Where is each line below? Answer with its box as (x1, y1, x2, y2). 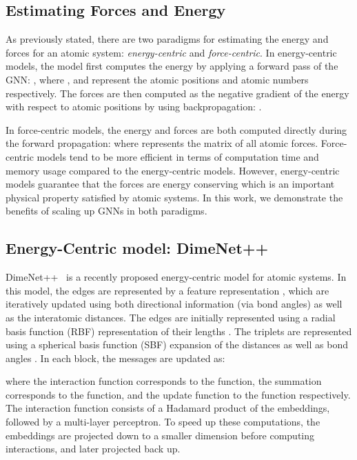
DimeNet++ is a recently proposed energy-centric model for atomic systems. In (6, 270, 347, 284)
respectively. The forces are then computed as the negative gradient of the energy (6, 86, 349, 100)
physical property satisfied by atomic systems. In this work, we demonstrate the (6, 190, 343, 204)
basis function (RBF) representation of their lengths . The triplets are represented (6, 323, 352, 338)
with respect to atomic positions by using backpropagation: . (6, 99, 262, 114)
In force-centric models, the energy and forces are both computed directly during (6, 122, 347, 137)
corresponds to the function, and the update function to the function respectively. (6, 387, 351, 401)
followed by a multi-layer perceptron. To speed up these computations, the (6, 414, 320, 429)
